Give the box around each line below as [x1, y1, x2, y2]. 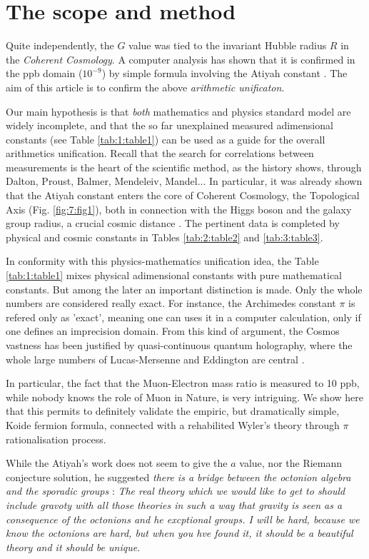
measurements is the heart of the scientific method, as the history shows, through [6, 159, 362, 174]
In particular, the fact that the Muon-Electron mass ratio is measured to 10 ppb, [6, 376, 360, 391]
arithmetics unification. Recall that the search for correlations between [6, 146, 314, 161]
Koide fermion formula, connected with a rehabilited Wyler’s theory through [6, 417, 340, 432]
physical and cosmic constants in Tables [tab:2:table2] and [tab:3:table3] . [6, 229, 323, 244]
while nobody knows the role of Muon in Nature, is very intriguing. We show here [6, 389, 363, 404]
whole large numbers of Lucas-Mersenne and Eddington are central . [6, 351, 305, 366]
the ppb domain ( [6, 66, 83, 81]
